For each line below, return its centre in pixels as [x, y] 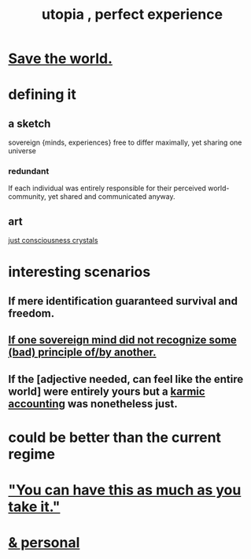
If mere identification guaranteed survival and [123, 301]
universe [22, 151]
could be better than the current [115, 437]
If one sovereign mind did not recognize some [123, 340]
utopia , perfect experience [132, 15]
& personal [44, 543]
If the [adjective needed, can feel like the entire [126, 379]
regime [31, 454]
